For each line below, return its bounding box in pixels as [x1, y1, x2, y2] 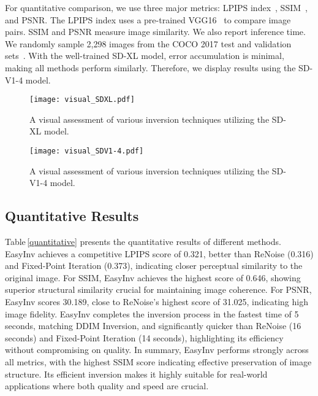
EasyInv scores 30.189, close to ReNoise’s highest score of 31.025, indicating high [5, 295, 308, 308]
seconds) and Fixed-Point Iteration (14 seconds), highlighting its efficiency [5, 331, 284, 344]
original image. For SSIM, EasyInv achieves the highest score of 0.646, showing [5, 271, 301, 284]
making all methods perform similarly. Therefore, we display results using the [5, 61, 296, 74]
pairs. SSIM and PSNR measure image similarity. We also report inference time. [5, 25, 306, 38]
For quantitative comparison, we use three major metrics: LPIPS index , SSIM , [5, 1, 308, 14]
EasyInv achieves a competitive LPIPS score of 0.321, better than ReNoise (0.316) [5, 247, 314, 260]
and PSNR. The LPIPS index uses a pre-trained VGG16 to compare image [5, 13, 291, 26]
